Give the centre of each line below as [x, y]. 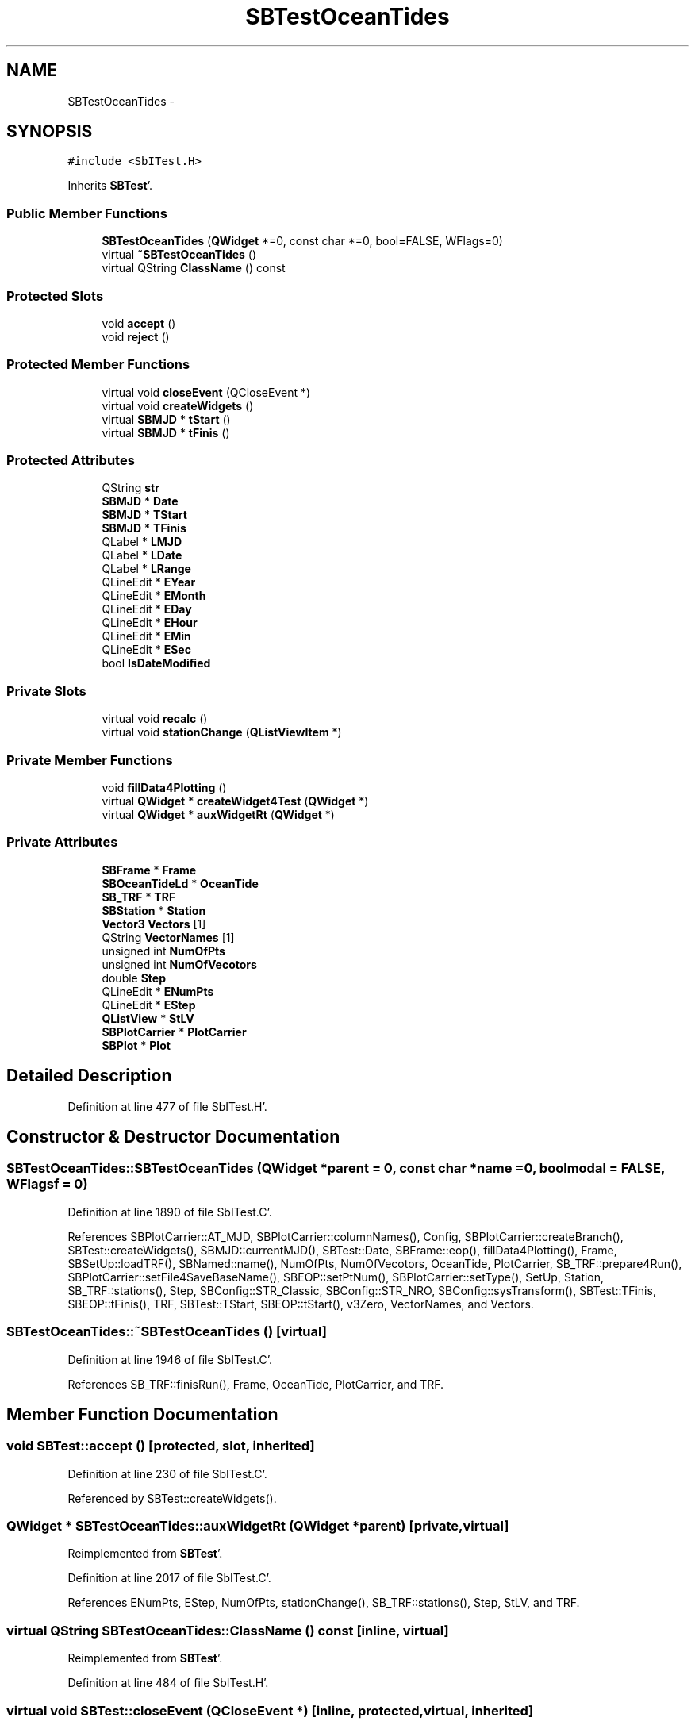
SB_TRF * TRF [139, 897]
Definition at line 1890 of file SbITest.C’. [170, 1212]
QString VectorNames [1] [168, 937]
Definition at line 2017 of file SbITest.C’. [169, 1578]
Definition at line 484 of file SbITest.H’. [168, 1683]
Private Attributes [62, 842]
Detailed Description [89, 1076]
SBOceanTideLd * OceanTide [180, 883]
